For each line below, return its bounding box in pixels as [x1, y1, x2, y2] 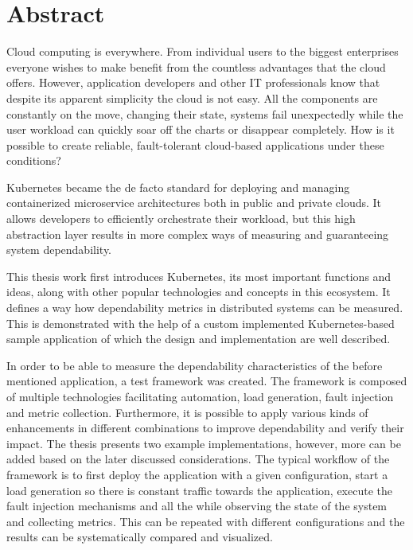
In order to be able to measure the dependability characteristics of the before [6, 357, 383, 373]
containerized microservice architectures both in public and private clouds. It [6, 194, 382, 211]
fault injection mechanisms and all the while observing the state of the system [6, 497, 388, 514]
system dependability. [6, 241, 112, 258]
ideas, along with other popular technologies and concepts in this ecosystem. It [6, 283, 391, 300]
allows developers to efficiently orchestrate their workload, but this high [6, 210, 356, 227]
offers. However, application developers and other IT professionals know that [6, 74, 380, 91]
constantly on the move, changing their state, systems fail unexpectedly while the [6, 105, 403, 122]
